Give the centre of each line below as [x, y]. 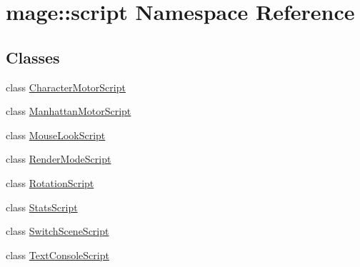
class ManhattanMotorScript [69, 111]
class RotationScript [50, 182]
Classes [33, 57]
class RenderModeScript [59, 159]
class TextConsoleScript [57, 255]
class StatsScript [42, 207]
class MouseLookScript [56, 135]
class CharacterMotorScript [66, 87]
